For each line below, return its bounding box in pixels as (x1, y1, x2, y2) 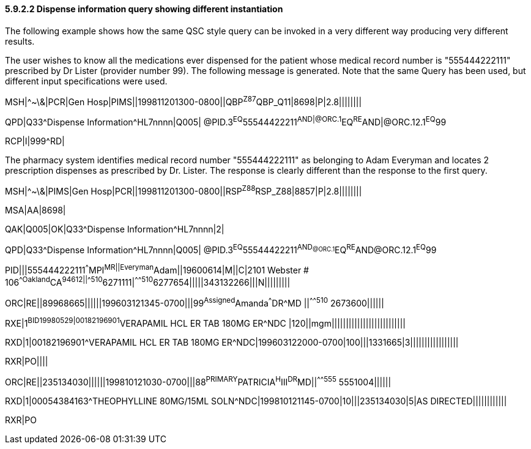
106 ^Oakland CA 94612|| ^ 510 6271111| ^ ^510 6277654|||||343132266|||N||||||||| (5, 275, 291, 288)
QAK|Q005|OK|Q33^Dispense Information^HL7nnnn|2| (5, 223, 225, 234)
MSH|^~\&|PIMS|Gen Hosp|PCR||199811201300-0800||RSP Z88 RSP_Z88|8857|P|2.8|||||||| (5, 184, 362, 196)
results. (5, 35, 35, 46)
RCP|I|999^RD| (5, 135, 65, 146)
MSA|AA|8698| (5, 204, 66, 215)
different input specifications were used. (5, 75, 168, 86)
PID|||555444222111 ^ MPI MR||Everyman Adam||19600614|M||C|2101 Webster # (5, 263, 309, 275)
